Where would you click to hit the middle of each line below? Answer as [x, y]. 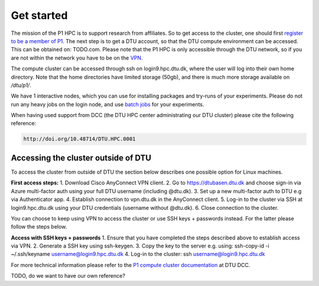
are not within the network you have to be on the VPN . [77, 58]
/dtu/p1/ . [21, 85]
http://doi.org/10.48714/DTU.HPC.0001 [79, 139]
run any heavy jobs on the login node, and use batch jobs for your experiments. [108, 104]
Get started [39, 15]
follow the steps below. [39, 227]
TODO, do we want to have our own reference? [68, 276]
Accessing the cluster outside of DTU [81, 157]
